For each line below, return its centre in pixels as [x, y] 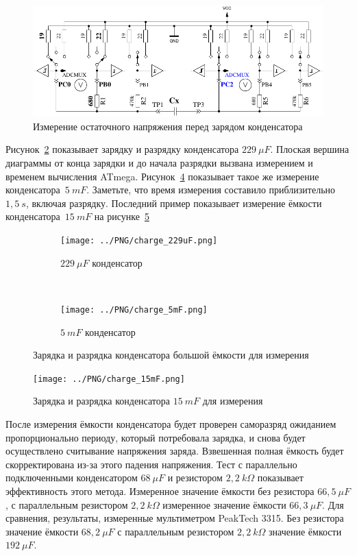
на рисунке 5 [122, 216]
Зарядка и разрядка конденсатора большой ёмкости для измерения [171, 355]
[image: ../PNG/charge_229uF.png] [139, 241]
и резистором [195, 478]
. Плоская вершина [310, 149]
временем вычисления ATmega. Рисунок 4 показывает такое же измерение [162, 176]
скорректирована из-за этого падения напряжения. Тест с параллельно [151, 464]
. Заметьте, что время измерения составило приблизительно [211, 190]
